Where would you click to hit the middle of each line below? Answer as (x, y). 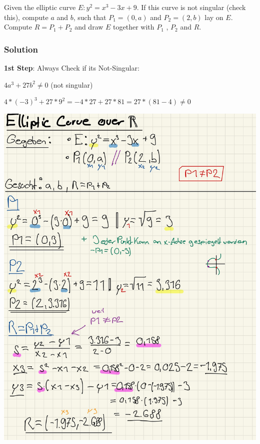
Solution (21, 49)
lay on (214, 17)
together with (134, 27)
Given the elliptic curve (40, 7)
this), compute (26, 17)
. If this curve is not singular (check (191, 7)
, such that (90, 17)
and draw (89, 27)
